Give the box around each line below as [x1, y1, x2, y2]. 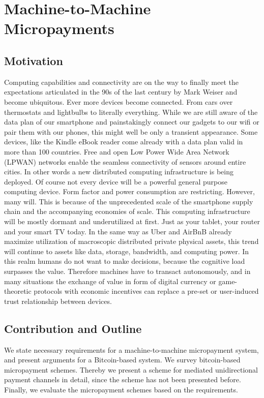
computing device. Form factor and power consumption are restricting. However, [4, 186, 255, 197]
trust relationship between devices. [4, 295, 112, 306]
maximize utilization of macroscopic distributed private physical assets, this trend [4, 236, 259, 247]
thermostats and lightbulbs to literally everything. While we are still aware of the [4, 106, 258, 117]
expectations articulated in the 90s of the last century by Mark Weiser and [4, 86, 238, 97]
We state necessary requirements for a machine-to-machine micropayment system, [4, 344, 259, 355]
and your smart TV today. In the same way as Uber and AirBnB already [4, 226, 232, 236]
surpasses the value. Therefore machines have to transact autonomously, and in [4, 266, 251, 277]
